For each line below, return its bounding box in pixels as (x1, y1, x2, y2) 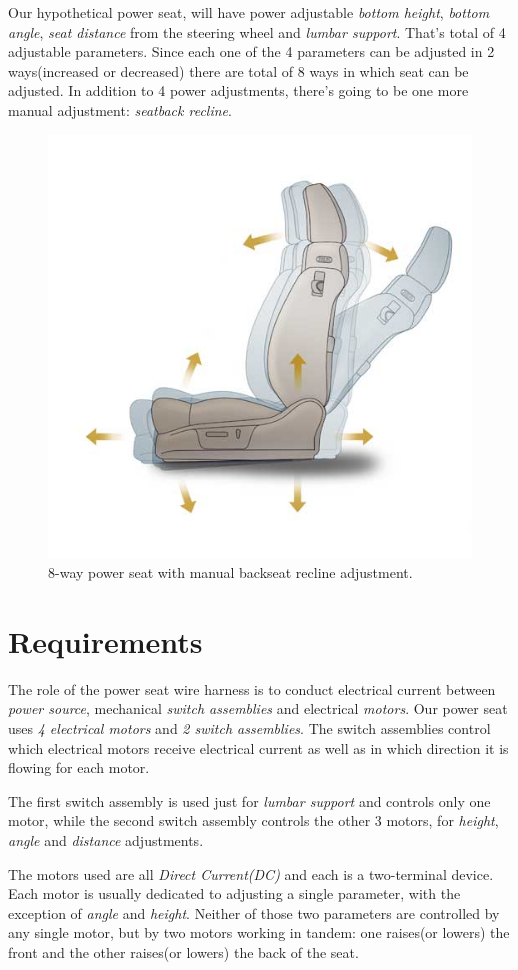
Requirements (8, 620, 203, 661)
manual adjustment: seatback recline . (8, 99, 232, 120)
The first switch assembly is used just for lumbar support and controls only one (8, 790, 491, 811)
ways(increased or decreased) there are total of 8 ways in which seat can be (8, 60, 469, 81)
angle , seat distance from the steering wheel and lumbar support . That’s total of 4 (8, 21, 506, 42)
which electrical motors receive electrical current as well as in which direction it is (8, 737, 509, 758)
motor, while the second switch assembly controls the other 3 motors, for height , (8, 810, 499, 831)
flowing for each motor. (8, 757, 150, 778)
